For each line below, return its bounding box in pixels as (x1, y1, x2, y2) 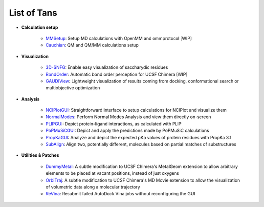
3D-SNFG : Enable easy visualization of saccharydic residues (45, 64, 168, 70)
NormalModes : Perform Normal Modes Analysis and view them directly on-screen (45, 114, 211, 120)
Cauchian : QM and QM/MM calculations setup (45, 42, 139, 48)
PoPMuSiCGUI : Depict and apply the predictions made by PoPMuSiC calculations (45, 127, 210, 134)
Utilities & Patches (21, 152, 60, 158)
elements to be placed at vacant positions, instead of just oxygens (45, 170, 179, 176)
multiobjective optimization (45, 85, 100, 91)
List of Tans (9, 7, 57, 18)
